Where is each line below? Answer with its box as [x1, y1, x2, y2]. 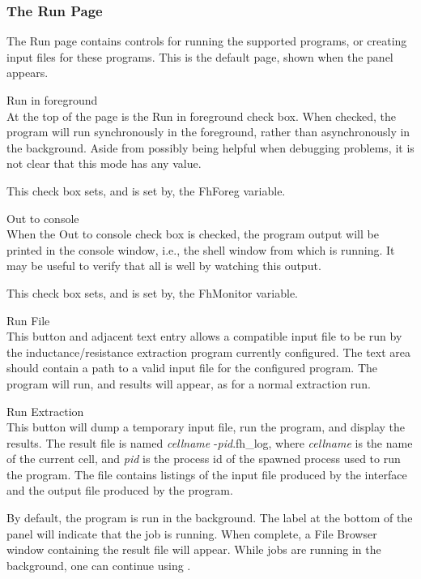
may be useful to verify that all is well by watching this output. [6, 257, 321, 274]
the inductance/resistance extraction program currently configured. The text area [6, 343, 411, 360]
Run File [6, 311, 50, 328]
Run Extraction [6, 402, 84, 419]
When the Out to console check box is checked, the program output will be [6, 225, 379, 242]
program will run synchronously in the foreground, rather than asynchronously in [6, 123, 410, 140]
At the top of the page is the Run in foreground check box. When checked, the [6, 107, 397, 124]
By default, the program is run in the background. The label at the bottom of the [6, 509, 413, 526]
